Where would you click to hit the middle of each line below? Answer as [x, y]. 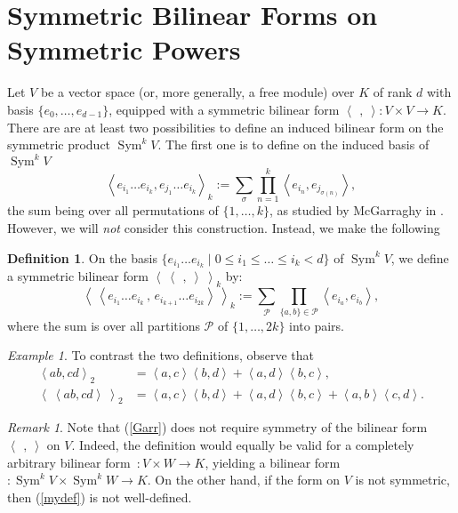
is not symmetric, [402, 480]
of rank [393, 92]
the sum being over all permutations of [113, 210]
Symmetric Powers [124, 49]
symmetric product [59, 144]
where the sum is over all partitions [104, 325]
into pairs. [317, 325]
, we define [420, 257]
